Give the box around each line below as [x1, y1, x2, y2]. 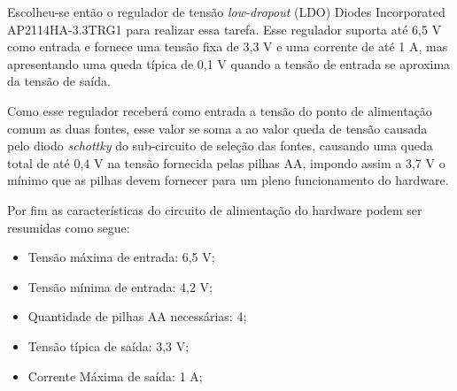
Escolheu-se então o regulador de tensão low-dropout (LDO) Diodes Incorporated [7, 3, 445, 20]
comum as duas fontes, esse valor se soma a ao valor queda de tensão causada [7, 119, 428, 137]
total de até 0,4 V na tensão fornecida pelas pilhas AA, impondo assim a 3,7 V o [7, 153, 445, 172]
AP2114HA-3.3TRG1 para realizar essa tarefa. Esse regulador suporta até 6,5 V [7, 19, 442, 38]
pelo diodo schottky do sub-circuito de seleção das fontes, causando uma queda [7, 136, 433, 155]
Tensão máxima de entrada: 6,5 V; [27, 248, 215, 266]
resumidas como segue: [7, 218, 130, 236]
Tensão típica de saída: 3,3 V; [27, 336, 190, 355]
